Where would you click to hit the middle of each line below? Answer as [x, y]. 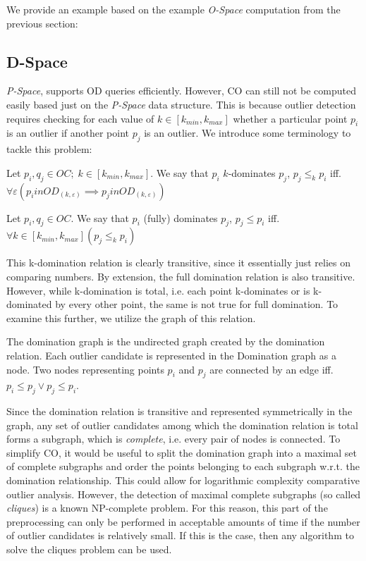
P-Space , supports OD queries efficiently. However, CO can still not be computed [181, 91]
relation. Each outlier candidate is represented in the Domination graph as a [171, 355]
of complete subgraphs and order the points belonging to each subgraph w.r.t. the [183, 466]
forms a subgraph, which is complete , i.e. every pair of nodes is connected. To [173, 439]
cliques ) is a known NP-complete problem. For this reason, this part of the [167, 508]
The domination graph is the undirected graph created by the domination [166, 341]
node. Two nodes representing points [85, 369]
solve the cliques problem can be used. [89, 549]
